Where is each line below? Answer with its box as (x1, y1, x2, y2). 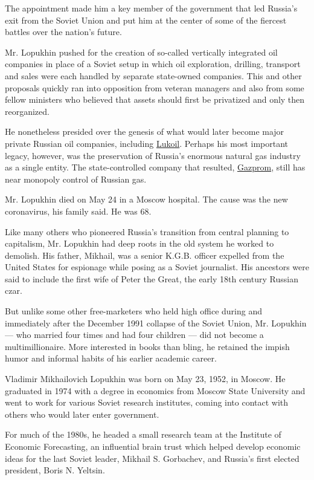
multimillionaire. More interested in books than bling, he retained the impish (5, 340, 290, 352)
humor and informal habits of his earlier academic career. (5, 352, 217, 365)
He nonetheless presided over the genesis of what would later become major (5, 125, 284, 138)
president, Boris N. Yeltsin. (5, 464, 105, 476)
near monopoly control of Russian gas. (5, 172, 147, 185)
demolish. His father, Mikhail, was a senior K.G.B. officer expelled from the (5, 248, 284, 261)
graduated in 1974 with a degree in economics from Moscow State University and (5, 384, 306, 397)
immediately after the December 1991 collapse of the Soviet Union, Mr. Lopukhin (5, 316, 307, 329)
